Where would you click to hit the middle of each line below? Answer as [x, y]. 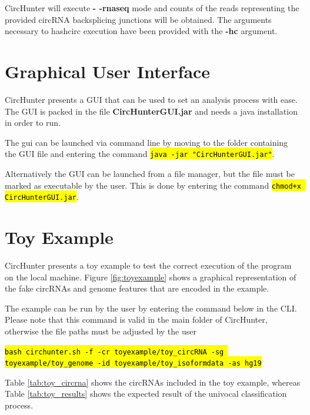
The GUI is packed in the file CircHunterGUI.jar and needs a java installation [151, 111]
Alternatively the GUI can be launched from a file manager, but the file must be [150, 173]
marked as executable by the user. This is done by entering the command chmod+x [153, 185]
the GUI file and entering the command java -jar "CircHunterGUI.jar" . [140, 154]
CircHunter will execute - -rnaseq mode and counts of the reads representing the [152, 8]
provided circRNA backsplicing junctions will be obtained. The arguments [138, 19]
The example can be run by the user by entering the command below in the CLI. [151, 308]
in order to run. [33, 123]
